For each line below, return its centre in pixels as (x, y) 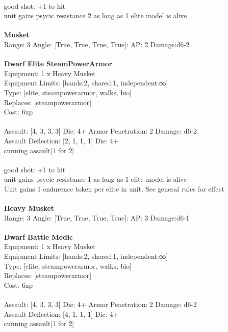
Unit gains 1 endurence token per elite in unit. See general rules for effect (114, 188)
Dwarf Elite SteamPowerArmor (58, 64)
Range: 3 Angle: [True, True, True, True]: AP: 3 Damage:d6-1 (97, 217)
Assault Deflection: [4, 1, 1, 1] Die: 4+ (61, 314)
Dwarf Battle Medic (38, 236)
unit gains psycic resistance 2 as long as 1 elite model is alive (96, 15)
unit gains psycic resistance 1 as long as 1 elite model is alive (96, 179)
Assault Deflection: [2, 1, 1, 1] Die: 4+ (61, 140)
